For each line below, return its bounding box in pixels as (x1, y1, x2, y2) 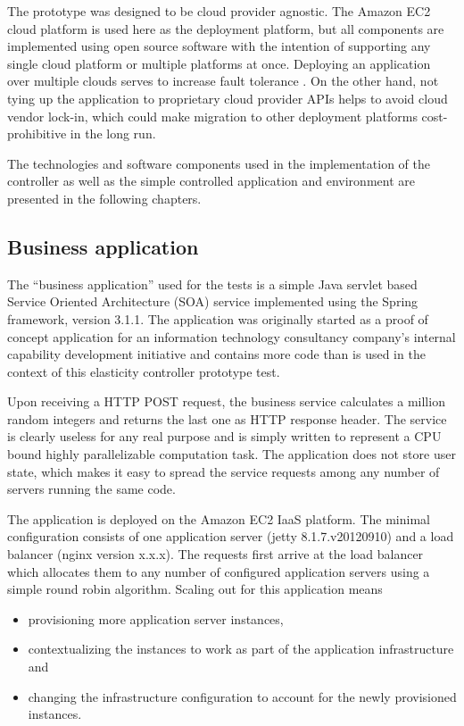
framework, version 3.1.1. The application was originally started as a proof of (7, 309, 428, 328)
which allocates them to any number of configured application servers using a (7, 562, 430, 580)
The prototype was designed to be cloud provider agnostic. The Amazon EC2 (7, 2, 431, 20)
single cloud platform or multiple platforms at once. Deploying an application (7, 54, 431, 72)
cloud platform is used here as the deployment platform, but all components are (7, 19, 444, 38)
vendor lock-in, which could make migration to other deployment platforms (7, 106, 418, 125)
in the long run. (70, 124, 156, 143)
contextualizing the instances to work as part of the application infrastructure (28, 639, 454, 658)
